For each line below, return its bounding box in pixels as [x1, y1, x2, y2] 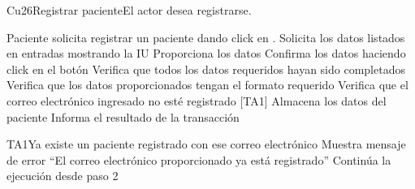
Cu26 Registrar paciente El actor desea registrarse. [6, 2, 252, 18]
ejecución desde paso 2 [6, 167, 119, 184]
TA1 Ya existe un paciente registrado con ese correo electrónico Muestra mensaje [6, 135, 406, 152]
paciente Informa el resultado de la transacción [6, 108, 240, 125]
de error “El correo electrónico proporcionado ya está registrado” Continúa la [6, 151, 391, 168]
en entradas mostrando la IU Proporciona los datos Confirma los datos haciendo [6, 45, 406, 62]
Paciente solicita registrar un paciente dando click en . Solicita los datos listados [6, 28, 405, 45]
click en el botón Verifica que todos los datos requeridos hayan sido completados [6, 60, 405, 77]
